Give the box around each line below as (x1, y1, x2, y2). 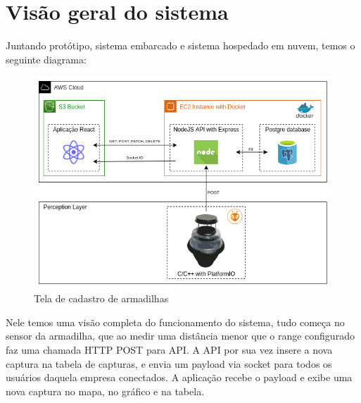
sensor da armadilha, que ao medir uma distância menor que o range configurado (6, 328, 355, 343)
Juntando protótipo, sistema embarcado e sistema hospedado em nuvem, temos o (6, 38, 355, 53)
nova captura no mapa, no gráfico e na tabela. (6, 383, 205, 398)
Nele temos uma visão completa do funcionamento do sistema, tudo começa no (6, 314, 345, 329)
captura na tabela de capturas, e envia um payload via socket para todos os (6, 356, 332, 371)
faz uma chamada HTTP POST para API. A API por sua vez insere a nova (6, 342, 333, 356)
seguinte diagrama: (6, 51, 87, 66)
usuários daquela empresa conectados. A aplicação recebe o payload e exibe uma (6, 370, 353, 385)
